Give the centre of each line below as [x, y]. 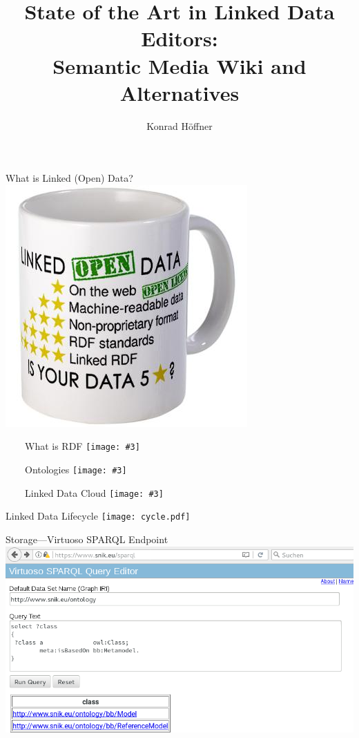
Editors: [179, 38]
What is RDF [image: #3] [82, 446]
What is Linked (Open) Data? [69, 178]
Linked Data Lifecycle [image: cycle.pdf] [98, 516]
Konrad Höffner [179, 125]
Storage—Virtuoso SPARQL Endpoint [87, 539]
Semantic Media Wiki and [179, 65]
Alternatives [179, 92]
